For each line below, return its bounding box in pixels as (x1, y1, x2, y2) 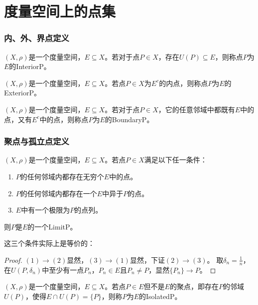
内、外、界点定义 (4, 32, 69, 44)
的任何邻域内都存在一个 (20, 188, 97, 198)
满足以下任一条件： (144, 154, 207, 165)
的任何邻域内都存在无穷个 (20, 171, 104, 181)
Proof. (4, 254, 22, 265)
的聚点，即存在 (169, 281, 219, 292)
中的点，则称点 (39, 114, 89, 124)
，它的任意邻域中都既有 (158, 104, 235, 114)
